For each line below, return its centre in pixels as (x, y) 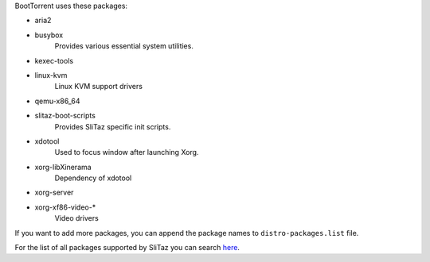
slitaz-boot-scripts (65, 116)
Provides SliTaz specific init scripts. (113, 126)
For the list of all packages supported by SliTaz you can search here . (127, 248)
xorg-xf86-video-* (65, 207)
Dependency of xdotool (93, 178)
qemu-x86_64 (57, 101)
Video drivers (76, 218)
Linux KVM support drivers (99, 87)
